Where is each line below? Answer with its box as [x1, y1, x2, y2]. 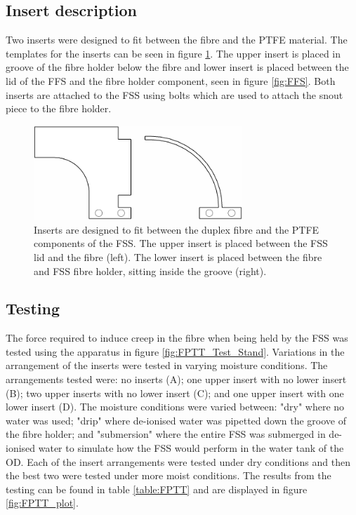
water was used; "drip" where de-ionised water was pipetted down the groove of [6, 413, 346, 427]
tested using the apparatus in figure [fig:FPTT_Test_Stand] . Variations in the [6, 344, 345, 359]
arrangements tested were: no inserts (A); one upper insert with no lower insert [6, 372, 347, 387]
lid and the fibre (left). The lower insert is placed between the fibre [34, 249, 322, 264]
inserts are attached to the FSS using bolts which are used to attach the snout [6, 87, 343, 102]
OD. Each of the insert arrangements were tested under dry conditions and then [6, 454, 350, 469]
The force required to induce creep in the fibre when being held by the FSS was [6, 330, 348, 345]
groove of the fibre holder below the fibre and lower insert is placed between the [6, 60, 349, 74]
